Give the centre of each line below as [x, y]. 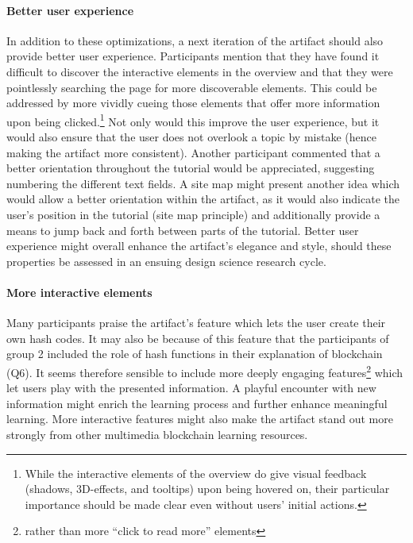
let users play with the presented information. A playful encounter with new [191, 388]
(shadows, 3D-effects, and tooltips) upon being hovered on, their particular [207, 489]
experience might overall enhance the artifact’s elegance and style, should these [199, 246]
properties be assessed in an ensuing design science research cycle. [166, 261]
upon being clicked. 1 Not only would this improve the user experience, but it [193, 120]
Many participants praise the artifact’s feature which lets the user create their [196, 323]
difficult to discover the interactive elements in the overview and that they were [200, 71]
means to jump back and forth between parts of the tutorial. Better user [183, 230]
